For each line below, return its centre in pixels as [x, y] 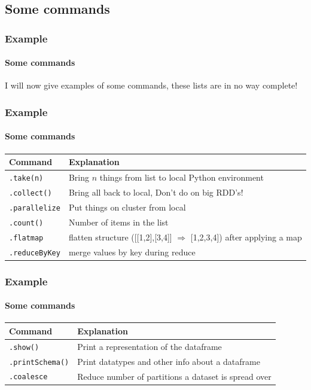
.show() [24, 347]
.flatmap [26, 238]
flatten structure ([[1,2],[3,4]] [120, 237]
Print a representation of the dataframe [150, 346]
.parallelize [35, 208]
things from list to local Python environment [182, 177]
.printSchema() [39, 362]
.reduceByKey [35, 253]
